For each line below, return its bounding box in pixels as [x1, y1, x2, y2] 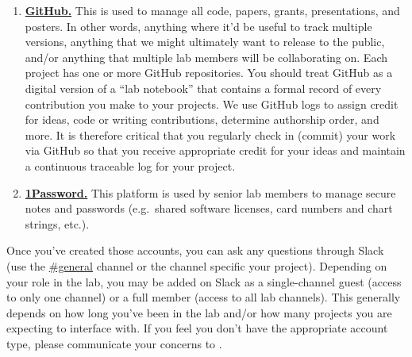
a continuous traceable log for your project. [25, 157, 236, 174]
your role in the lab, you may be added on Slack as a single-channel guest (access [6, 273, 402, 290]
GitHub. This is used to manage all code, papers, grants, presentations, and [25, 2, 400, 18]
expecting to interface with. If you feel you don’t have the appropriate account [6, 320, 388, 336]
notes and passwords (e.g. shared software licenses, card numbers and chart [25, 200, 393, 217]
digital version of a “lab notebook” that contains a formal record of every [25, 79, 382, 96]
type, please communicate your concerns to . [6, 335, 222, 351]
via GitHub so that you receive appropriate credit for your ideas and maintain [25, 142, 406, 159]
